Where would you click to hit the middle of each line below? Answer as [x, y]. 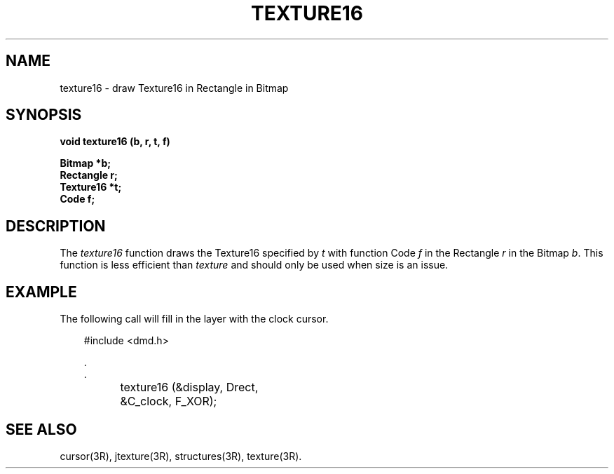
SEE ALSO [41, 429]
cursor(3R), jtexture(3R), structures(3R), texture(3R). [181, 456]
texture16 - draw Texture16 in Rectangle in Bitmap [174, 88]
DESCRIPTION [56, 226]
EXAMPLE [41, 292]
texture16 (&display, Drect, [189, 387]
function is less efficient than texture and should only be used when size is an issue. [254, 265]
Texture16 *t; [91, 187]
